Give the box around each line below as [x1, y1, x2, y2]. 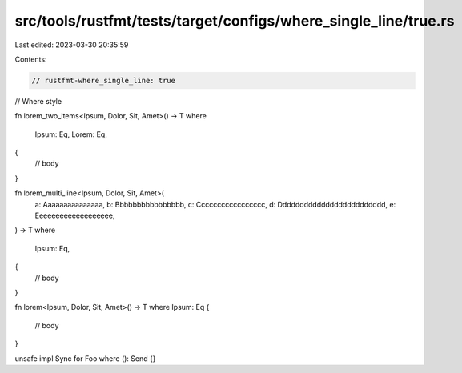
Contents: [14, 54, 47, 64]
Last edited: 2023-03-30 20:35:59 [14, 40, 129, 50]
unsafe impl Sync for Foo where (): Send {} [14, 353, 156, 363]
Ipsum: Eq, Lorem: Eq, [34, 129, 107, 139]
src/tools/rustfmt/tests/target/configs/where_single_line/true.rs [14, 12, 455, 30]
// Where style [14, 96, 62, 106]
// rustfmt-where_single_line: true [31, 76, 176, 85]
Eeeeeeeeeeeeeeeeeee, [34, 211, 115, 220]
